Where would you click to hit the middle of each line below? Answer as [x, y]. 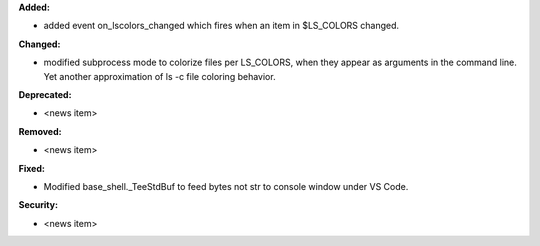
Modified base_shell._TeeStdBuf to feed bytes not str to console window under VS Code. [226, 186]
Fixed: [31, 168]
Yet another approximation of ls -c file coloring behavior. [159, 76]
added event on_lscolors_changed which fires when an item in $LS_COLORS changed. [221, 26]
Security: [38, 205]
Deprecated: [45, 94]
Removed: [40, 131]
